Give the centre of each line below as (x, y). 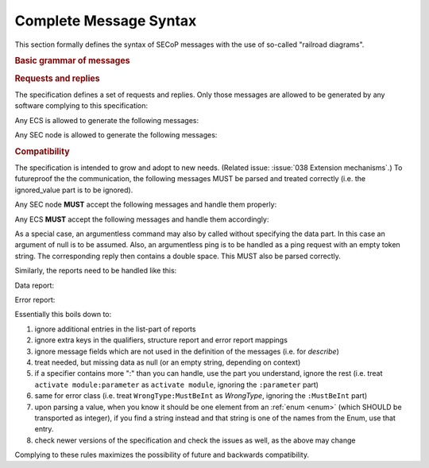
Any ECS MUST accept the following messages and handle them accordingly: (142, 219)
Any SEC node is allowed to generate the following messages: (116, 135)
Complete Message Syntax (106, 21)
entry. (44, 429)
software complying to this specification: (81, 106)
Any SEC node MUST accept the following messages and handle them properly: (146, 205)
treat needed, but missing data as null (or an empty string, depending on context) (168, 362)
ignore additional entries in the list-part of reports (115, 329)
